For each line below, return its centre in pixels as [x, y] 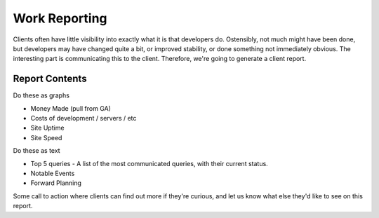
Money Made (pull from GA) [71, 108]
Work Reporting [60, 18]
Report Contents [50, 79]
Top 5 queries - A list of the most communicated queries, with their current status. [149, 163]
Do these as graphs [41, 95]
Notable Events [53, 173]
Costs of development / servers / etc [84, 118]
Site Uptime [47, 128]
